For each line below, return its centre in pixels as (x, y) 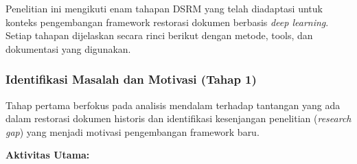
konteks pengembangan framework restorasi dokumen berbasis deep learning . (167, 22)
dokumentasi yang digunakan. (68, 48)
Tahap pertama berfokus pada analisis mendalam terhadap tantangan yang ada (173, 105)
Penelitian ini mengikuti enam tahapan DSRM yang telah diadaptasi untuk (164, 8)
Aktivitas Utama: (48, 155)
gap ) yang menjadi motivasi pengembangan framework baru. (133, 131)
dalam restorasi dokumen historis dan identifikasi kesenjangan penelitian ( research (178, 118)
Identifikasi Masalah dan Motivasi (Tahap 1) (131, 79)
